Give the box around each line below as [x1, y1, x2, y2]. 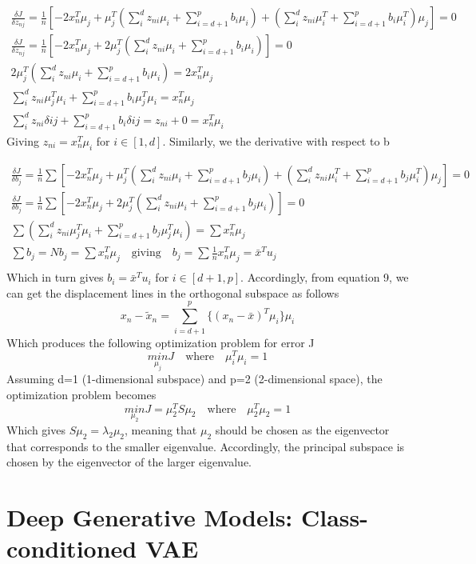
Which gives [6, 421, 65, 438]
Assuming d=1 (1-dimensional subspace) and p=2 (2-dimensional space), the [6, 370, 383, 387]
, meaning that [125, 421, 197, 438]
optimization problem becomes [6, 386, 157, 402]
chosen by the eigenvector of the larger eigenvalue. [6, 454, 252, 470]
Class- [301, 500, 369, 533]
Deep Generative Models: [6, 500, 293, 533]
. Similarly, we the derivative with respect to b [162, 132, 390, 149]
